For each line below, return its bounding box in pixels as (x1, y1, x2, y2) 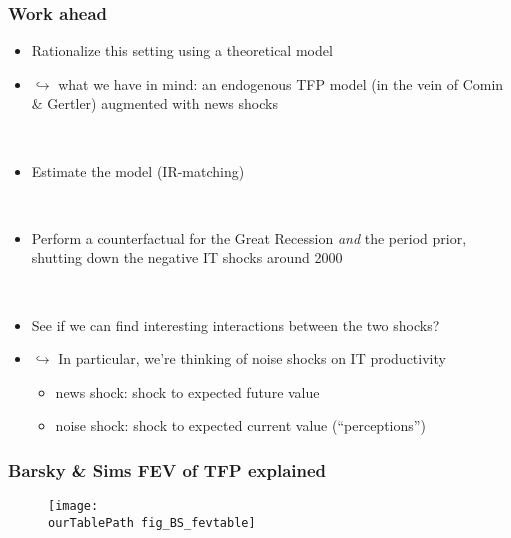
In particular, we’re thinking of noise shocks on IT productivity (58, 348, 446, 369)
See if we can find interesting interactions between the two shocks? (31, 314, 440, 335)
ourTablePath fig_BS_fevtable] (48, 515, 256, 530)
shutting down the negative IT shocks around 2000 (31, 247, 343, 268)
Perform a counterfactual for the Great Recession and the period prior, (31, 227, 467, 248)
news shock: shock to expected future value (55, 381, 320, 402)
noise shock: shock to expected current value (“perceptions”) (55, 415, 426, 436)
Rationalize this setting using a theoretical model (31, 40, 333, 61)
